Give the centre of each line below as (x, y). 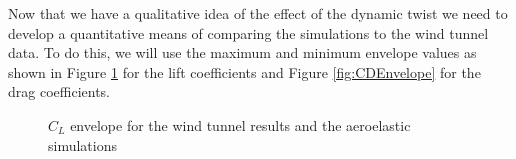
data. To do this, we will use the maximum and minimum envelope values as (242, 52)
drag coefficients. (59, 91)
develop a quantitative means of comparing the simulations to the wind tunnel (248, 32)
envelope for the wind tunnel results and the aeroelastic (240, 124)
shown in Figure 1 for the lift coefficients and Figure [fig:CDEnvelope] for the (244, 71)
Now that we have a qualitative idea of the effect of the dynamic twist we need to (258, 13)
